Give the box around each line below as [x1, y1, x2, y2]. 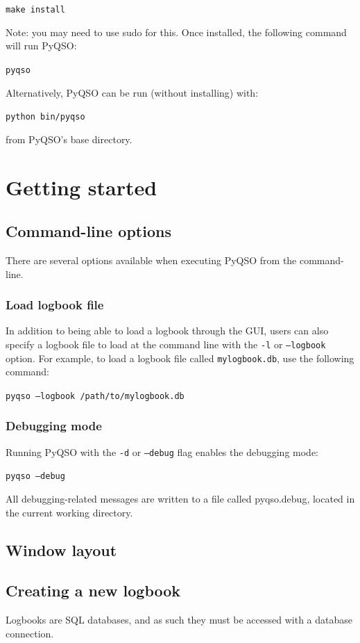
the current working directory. [6, 505, 133, 519]
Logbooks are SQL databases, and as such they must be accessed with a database [6, 612, 353, 627]
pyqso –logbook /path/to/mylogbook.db [6, 391, 185, 401]
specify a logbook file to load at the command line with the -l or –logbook [6, 336, 326, 351]
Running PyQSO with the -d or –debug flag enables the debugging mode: [6, 444, 318, 459]
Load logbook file [6, 296, 104, 314]
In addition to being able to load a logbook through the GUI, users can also [6, 323, 329, 338]
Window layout [6, 539, 117, 560]
